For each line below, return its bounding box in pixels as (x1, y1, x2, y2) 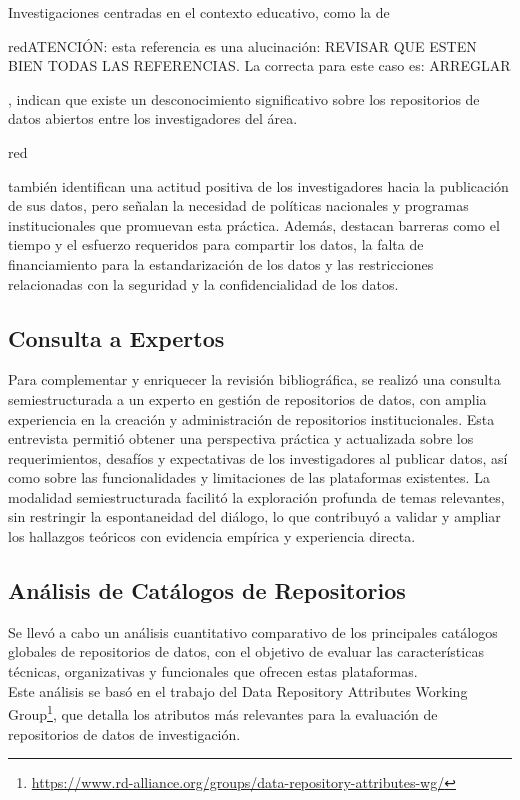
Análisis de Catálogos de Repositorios (8, 575, 406, 606)
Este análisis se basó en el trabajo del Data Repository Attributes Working (8, 680, 468, 701)
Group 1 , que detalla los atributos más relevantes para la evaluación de (8, 701, 438, 724)
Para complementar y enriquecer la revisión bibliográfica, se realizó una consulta (8, 369, 501, 390)
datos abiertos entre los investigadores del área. (8, 108, 298, 129)
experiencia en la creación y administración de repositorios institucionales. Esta (8, 408, 495, 429)
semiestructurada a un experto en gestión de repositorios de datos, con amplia (8, 388, 487, 409)
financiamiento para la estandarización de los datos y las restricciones (8, 253, 434, 274)
